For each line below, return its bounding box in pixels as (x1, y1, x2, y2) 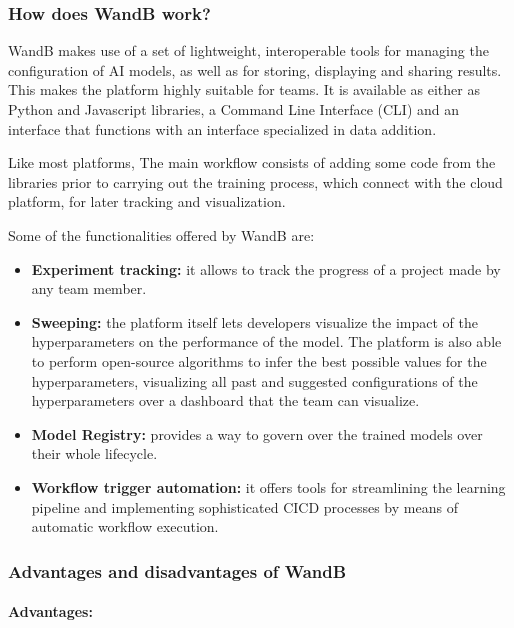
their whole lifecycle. (31, 443, 158, 464)
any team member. (31, 278, 147, 299)
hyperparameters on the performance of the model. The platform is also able (31, 331, 502, 352)
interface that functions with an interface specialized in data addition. (8, 118, 437, 139)
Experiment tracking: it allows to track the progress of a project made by (31, 258, 501, 279)
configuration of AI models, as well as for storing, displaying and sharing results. (8, 59, 502, 80)
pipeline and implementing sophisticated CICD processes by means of (31, 496, 458, 517)
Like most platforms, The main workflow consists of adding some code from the (8, 152, 496, 173)
